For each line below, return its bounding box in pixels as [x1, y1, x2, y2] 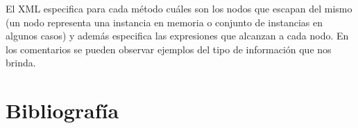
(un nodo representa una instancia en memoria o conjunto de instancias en [6, 15, 323, 29]
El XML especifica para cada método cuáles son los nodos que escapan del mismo [6, 1, 352, 15]
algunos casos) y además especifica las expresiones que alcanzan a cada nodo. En [6, 28, 349, 43]
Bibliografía [6, 96, 119, 125]
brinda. [6, 55, 36, 70]
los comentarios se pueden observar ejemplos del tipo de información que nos [6, 42, 332, 56]
